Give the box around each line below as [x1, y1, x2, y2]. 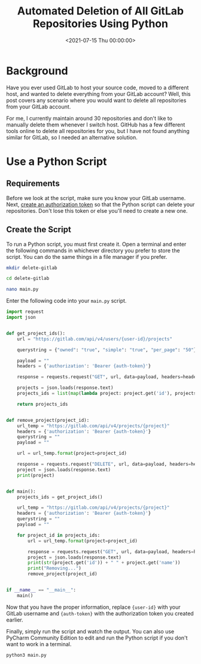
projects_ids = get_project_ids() [17, 494, 103, 500]
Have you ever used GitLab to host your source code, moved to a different [6, 84, 189, 91]
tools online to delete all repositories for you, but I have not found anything [6, 127, 190, 134]
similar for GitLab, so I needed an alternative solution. [6, 134, 138, 141]
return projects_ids [17, 401, 68, 407]
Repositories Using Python [32, 17, 169, 31]
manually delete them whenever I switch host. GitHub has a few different [6, 121, 185, 128]
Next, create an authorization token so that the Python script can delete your [6, 201, 195, 208]
